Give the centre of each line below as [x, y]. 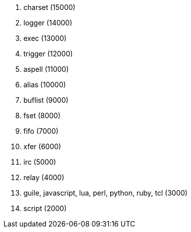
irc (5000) [40, 162]
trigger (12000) [48, 54]
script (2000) [45, 208]
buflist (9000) [46, 100]
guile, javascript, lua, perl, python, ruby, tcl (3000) [105, 193]
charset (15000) [50, 7]
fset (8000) [42, 116]
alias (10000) [45, 85]
